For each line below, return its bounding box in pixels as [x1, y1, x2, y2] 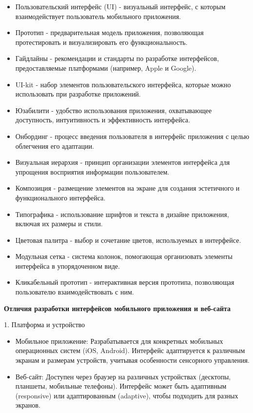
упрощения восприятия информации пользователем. [15, 166, 170, 177]
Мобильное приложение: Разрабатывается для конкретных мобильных [15, 335, 223, 346]
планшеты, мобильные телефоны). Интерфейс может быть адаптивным [15, 381, 227, 391]
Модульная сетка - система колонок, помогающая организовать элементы [15, 251, 233, 261]
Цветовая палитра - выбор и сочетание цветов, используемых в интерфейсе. [15, 235, 241, 245]
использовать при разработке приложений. [15, 89, 141, 99]
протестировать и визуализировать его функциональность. [15, 37, 188, 47]
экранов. [15, 400, 40, 410]
